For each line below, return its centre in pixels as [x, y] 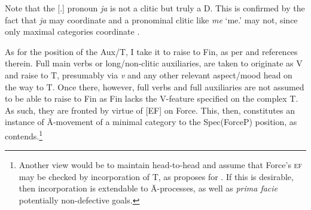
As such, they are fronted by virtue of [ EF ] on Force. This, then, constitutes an [150, 110]
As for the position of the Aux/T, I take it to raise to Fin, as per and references [151, 51]
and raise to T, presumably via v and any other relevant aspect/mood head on [149, 74]
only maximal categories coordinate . [72, 31]
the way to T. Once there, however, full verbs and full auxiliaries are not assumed [155, 86]
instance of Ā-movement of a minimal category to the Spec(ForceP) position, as [151, 122]
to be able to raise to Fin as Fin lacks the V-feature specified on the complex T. [152, 98]
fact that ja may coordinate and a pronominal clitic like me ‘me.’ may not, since [151, 19]
